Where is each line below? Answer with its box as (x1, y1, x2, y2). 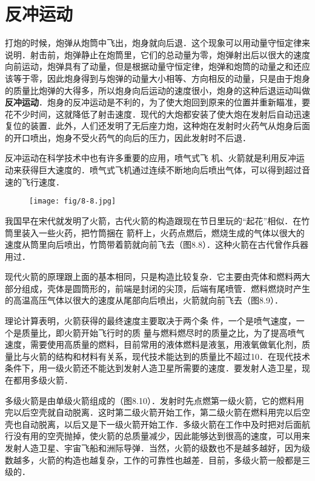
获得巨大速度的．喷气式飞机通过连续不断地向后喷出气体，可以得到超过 (21, 164, 302, 176)
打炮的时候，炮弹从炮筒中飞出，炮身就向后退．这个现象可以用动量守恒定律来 (5, 36, 310, 49)
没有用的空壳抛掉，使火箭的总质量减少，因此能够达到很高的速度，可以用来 (13, 430, 310, 442)
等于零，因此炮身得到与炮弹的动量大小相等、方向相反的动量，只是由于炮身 (13, 71, 310, 84)
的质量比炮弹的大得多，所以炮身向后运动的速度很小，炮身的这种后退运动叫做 (5, 84, 310, 96)
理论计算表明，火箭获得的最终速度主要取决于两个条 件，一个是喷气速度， (5, 314, 296, 327)
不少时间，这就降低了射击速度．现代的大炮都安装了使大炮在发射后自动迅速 (13, 107, 310, 120)
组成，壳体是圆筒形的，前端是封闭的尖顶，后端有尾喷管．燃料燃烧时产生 (21, 282, 310, 294)
